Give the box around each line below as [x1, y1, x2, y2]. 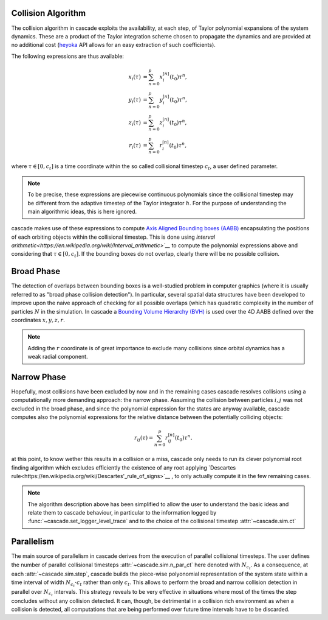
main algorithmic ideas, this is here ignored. [27, 208, 137, 215]
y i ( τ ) [128, 96, 141, 105]
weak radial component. [27, 353, 88, 361]
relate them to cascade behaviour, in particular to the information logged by [27, 509, 217, 516]
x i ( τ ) [128, 73, 141, 82]
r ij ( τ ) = [134, 434, 154, 443]
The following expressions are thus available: [11, 52, 125, 60]
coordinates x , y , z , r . [11, 316, 65, 323]
